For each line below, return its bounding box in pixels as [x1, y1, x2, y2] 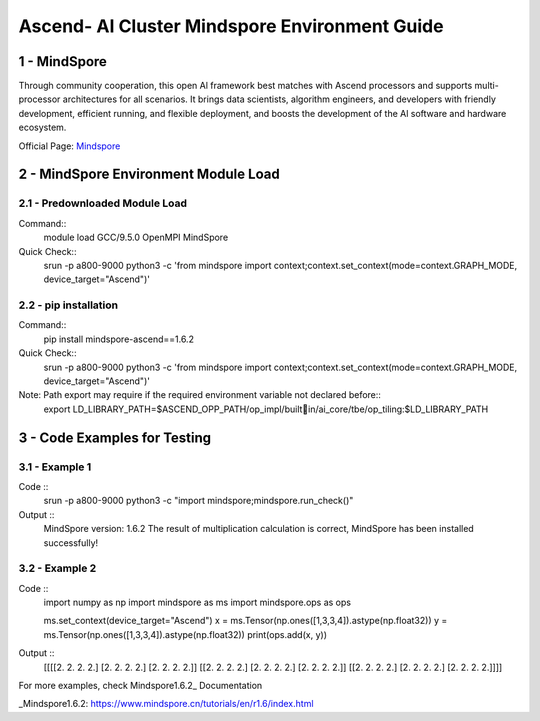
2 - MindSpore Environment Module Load [18, 166, 280, 183]
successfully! [43, 536, 99, 549]
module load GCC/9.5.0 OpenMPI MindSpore [43, 231, 229, 244]
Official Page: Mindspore [18, 140, 121, 152]
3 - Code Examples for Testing [18, 429, 212, 446]
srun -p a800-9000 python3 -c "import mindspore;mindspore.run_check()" [43, 495, 354, 507]
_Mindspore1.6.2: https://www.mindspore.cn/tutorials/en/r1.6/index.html [18, 698, 314, 710]
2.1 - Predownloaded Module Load [18, 196, 188, 210]
